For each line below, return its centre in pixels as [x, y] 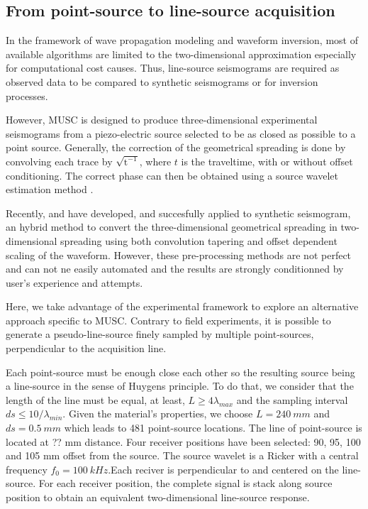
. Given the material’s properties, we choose [158, 414]
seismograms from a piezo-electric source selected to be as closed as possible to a [181, 133]
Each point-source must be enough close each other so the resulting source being [180, 372]
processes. [27, 95]
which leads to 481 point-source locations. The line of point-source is [213, 428]
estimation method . [50, 189]
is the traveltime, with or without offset [267, 161]
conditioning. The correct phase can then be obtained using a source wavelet [172, 175]
